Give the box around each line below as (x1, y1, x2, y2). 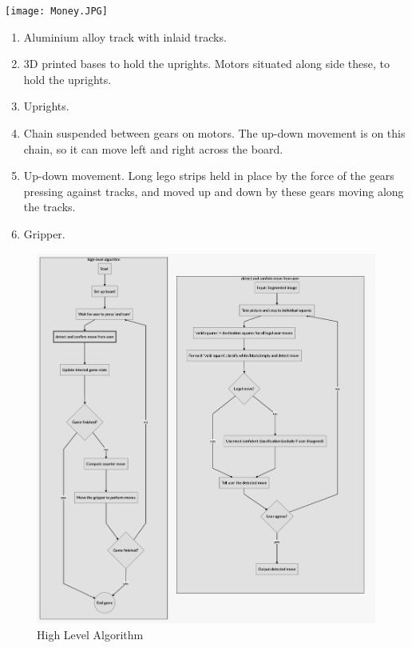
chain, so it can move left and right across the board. (23, 140, 283, 157)
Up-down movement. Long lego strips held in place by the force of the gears (23, 167, 394, 184)
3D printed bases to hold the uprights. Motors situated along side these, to (23, 55, 390, 72)
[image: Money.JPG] (5, 6, 108, 17)
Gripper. (23, 226, 65, 242)
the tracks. (23, 198, 76, 215)
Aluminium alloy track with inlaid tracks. (23, 28, 227, 45)
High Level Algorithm (37, 626, 144, 642)
